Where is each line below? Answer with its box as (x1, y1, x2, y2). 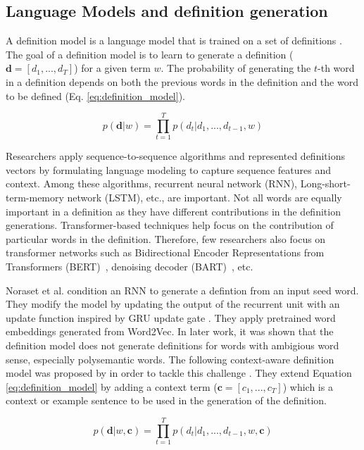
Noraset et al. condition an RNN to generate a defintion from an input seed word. (6, 282, 359, 297)
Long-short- (300, 176, 351, 191)
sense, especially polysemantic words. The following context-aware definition (6, 351, 334, 366)
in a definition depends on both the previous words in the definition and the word (6, 74, 358, 89)
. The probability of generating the (161, 61, 311, 75)
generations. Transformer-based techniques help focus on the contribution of (6, 218, 334, 232)
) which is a (282, 379, 333, 394)
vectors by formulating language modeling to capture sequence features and (6, 162, 331, 177)
